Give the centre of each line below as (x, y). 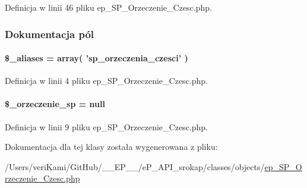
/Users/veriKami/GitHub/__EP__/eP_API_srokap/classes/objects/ (135, 166)
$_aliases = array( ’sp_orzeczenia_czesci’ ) (96, 58)
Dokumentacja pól (50, 34)
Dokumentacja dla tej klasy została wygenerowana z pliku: (111, 147)
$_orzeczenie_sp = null (55, 104)
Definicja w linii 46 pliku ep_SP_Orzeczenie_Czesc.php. (108, 7)
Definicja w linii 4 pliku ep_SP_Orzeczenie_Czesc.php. (106, 81)
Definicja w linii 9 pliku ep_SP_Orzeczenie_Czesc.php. (106, 126)
